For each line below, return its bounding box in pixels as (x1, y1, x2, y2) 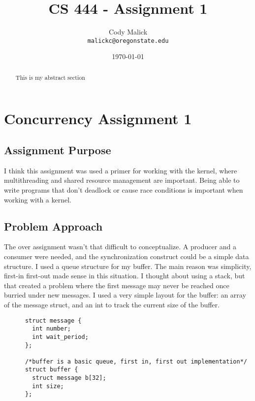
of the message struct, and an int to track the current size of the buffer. (4, 299, 220, 309)
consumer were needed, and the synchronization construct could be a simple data (4, 251, 249, 261)
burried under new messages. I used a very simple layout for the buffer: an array (4, 290, 246, 300)
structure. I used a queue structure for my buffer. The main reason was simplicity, (4, 261, 252, 271)
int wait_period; (32, 333, 89, 340)
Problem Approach (4, 218, 103, 234)
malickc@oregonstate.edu (87, 37, 169, 44)
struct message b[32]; (32, 374, 106, 382)
